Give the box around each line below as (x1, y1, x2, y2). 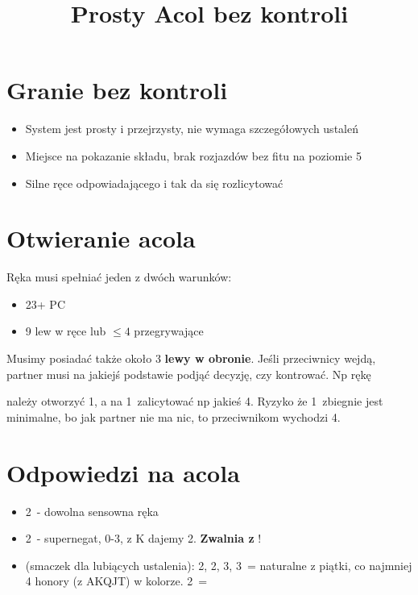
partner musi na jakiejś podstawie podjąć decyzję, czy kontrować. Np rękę (6, 365, 371, 382)
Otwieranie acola (6, 222, 196, 255)
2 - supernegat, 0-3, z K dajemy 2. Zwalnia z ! (25, 530, 262, 547)
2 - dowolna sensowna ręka (25, 502, 159, 519)
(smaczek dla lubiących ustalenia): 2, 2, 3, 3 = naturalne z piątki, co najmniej (25, 556, 412, 573)
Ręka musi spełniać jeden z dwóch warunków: (6, 268, 232, 285)
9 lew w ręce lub (25, 322, 106, 339)
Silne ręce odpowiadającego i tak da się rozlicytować (25, 174, 283, 191)
